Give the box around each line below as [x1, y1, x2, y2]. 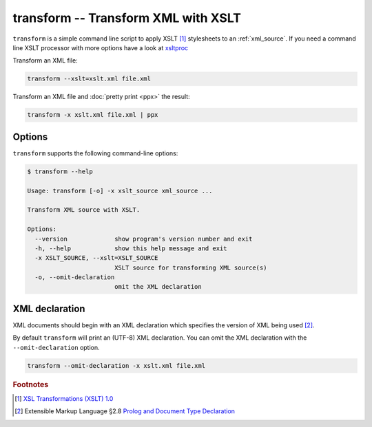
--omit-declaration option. [12, 343, 100, 351]
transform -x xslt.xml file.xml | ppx [27, 111, 158, 119]
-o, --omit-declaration [34, 274, 115, 281]
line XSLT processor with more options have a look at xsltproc [12, 43, 189, 52]
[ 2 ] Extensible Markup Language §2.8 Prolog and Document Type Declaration [14, 407, 236, 415]
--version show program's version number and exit [34, 234, 253, 243]
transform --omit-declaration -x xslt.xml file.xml [27, 362, 206, 369]
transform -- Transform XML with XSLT [12, 10, 241, 25]
